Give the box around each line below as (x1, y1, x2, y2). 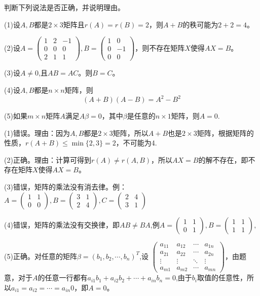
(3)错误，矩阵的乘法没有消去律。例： (4, 181, 127, 192)
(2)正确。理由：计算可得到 (4, 154, 91, 165)
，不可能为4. (116, 137, 157, 148)
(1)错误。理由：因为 (4, 127, 70, 138)
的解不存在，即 (198, 154, 248, 165)
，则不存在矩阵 (135, 42, 185, 53)
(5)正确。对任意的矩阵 (4, 250, 77, 261)
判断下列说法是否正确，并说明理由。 (4, 2, 125, 12)
